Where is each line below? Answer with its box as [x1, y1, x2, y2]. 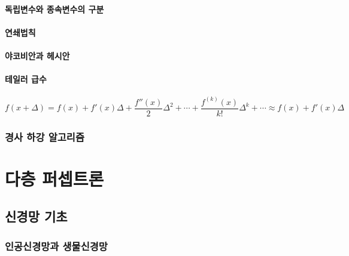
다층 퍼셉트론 [5, 166, 104, 190]
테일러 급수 [5, 73, 47, 85]
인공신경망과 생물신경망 [5, 238, 108, 253]
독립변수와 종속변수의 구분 [5, 2, 104, 15]
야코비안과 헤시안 [5, 49, 70, 61]
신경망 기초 [5, 207, 68, 226]
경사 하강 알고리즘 [5, 129, 84, 144]
